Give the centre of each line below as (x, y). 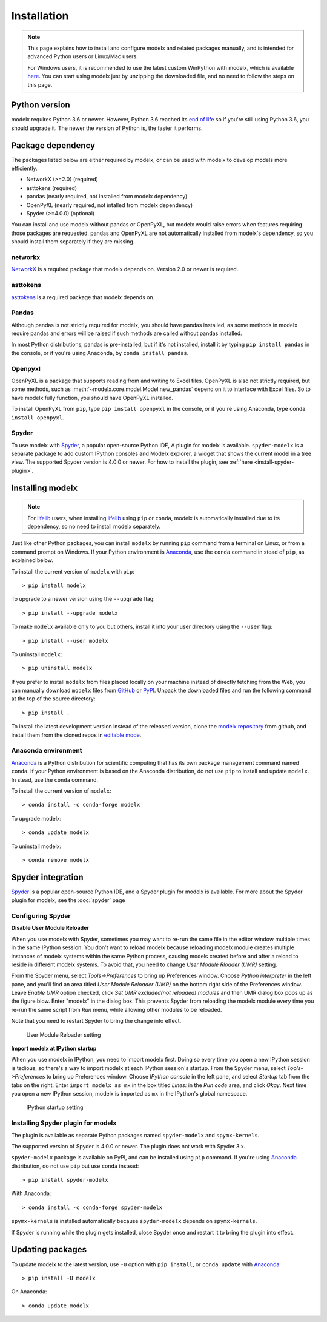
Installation (40, 16)
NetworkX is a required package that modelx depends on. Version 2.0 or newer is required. (125, 269)
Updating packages (49, 1249)
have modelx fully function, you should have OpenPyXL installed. (92, 398)
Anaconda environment (47, 751)
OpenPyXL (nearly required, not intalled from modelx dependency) (110, 205)
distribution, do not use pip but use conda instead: (75, 1166)
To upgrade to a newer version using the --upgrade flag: (83, 599)
